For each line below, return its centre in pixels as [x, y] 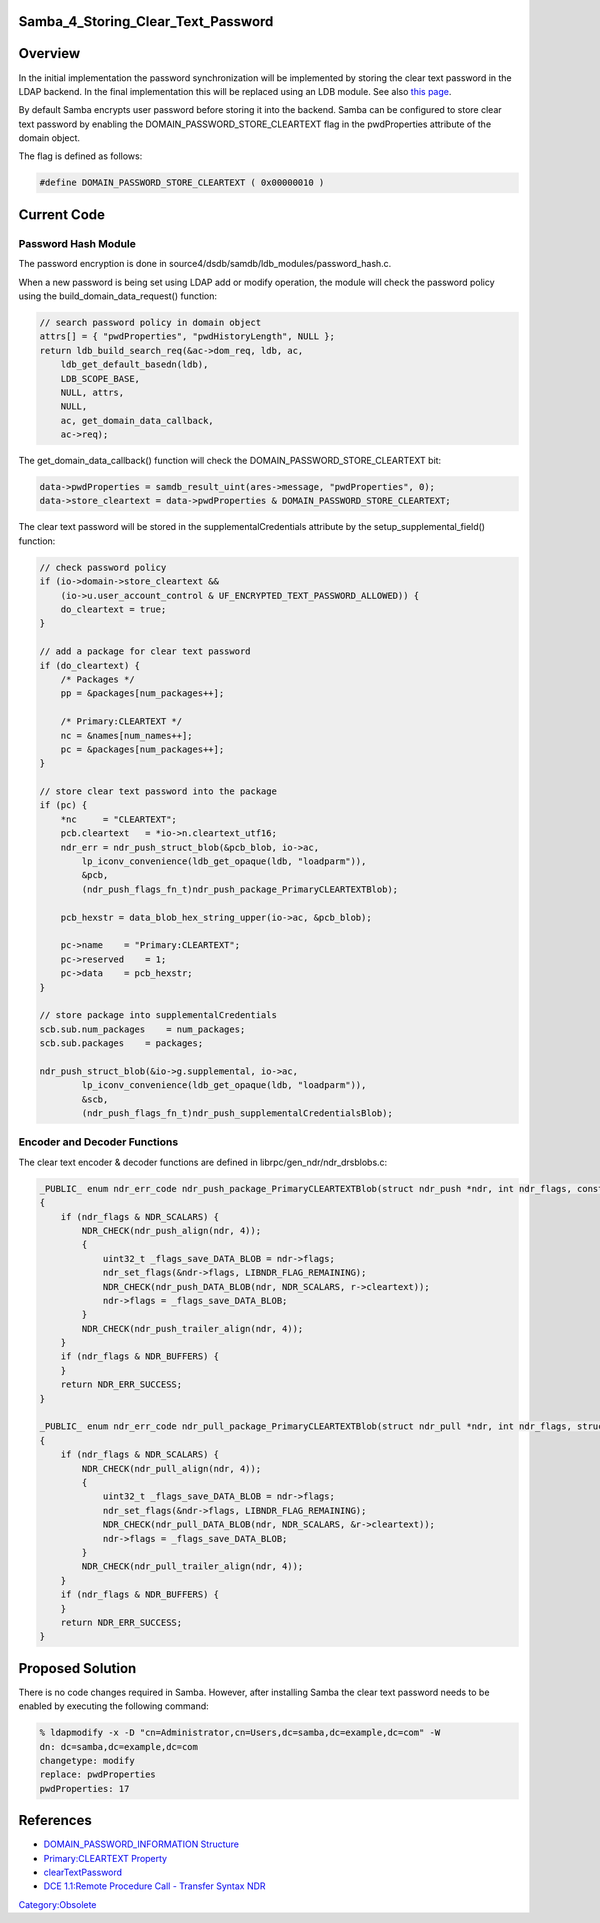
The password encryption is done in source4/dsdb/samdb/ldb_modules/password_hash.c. [205, 264]
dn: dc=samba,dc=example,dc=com [119, 1746]
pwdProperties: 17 [84, 1788]
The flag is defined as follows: [80, 156]
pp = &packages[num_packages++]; [142, 693]
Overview [49, 53]
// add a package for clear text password [145, 651]
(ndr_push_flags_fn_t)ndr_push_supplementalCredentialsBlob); [237, 1113]
